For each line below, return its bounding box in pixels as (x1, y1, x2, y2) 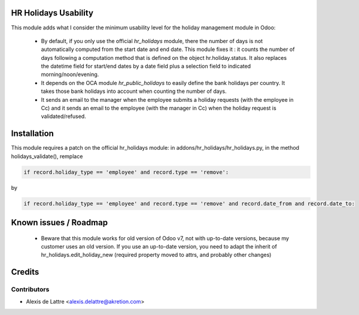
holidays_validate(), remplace (11, 153, 83, 160)
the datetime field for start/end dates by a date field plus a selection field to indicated (41, 63, 251, 70)
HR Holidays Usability (11, 8, 94, 18)
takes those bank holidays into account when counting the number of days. (41, 87, 227, 95)
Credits (11, 267, 39, 277)
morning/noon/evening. (41, 71, 99, 78)
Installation (11, 129, 54, 139)
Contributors (11, 285, 50, 293)
